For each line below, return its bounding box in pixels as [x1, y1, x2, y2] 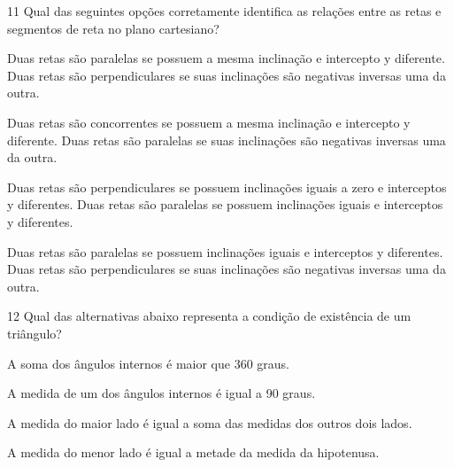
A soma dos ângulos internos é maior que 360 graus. [7, 354, 289, 372]
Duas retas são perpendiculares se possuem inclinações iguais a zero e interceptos [7, 177, 447, 196]
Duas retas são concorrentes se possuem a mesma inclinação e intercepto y [7, 113, 411, 131]
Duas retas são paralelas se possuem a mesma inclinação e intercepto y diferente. [7, 49, 445, 67]
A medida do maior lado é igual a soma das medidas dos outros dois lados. [7, 413, 412, 432]
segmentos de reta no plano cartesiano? [7, 19, 219, 37]
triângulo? [7, 323, 62, 342]
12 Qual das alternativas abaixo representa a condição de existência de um [7, 307, 412, 325]
